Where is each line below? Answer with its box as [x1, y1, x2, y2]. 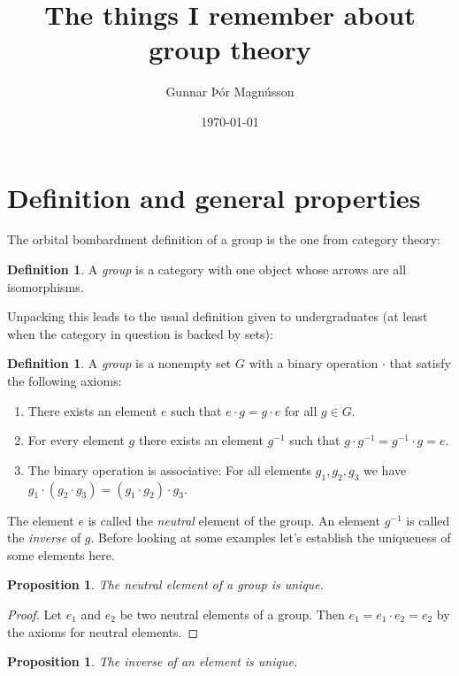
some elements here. [7, 545, 115, 564]
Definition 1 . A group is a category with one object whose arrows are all [7, 260, 407, 279]
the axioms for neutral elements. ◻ [7, 622, 199, 641]
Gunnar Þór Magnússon [165, 82, 295, 101]
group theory [149, 31, 311, 67]
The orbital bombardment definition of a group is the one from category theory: [7, 230, 440, 249]
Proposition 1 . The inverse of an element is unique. [7, 652, 298, 671]
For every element [27, 431, 125, 449]
